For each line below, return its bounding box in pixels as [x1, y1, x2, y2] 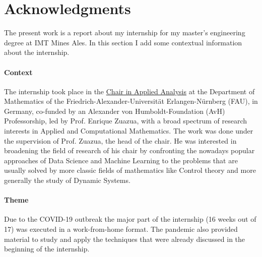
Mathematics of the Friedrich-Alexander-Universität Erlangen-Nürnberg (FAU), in [4, 96, 258, 106]
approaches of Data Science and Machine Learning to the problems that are [4, 155, 238, 165]
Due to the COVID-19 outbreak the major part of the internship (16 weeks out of [4, 214, 256, 224]
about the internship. [4, 47, 70, 57]
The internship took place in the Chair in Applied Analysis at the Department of [4, 86, 255, 96]
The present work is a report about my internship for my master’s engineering [4, 27, 245, 38]
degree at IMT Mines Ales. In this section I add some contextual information [4, 37, 242, 47]
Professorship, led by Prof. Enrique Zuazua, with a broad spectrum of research [4, 115, 247, 126]
